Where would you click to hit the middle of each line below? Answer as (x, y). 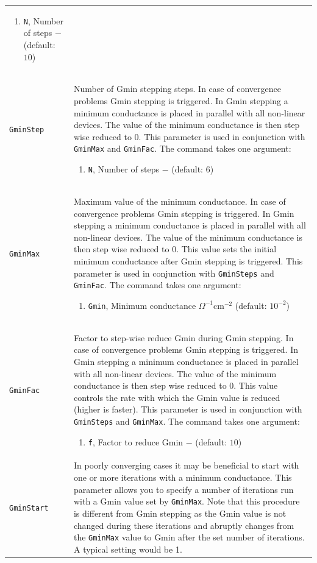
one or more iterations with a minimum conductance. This (183, 477)
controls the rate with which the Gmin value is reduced (177, 397)
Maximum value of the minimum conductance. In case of (180, 201)
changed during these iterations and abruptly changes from (184, 525)
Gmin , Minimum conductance (142, 305)
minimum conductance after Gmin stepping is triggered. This (188, 260)
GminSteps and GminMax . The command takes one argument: (187, 421)
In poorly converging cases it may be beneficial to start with (186, 465)
